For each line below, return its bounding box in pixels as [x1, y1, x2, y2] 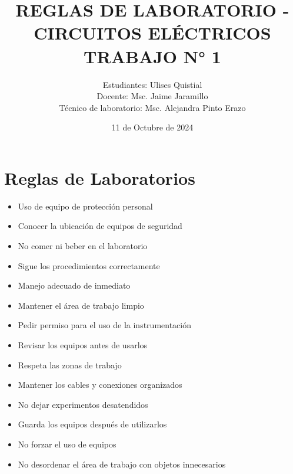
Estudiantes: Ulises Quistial [102, 78, 202, 90]
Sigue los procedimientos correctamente [18, 259, 160, 272]
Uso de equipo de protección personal [18, 200, 153, 212]
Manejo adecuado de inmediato [18, 279, 131, 292]
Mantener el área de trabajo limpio [18, 299, 144, 311]
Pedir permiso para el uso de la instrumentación [18, 319, 191, 331]
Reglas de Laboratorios [4, 165, 195, 189]
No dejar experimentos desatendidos [18, 398, 148, 410]
